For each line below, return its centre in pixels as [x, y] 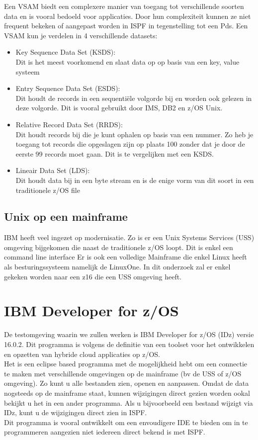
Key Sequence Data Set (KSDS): [66, 52]
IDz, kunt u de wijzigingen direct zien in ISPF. [76, 412]
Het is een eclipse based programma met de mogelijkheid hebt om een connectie [126, 364]
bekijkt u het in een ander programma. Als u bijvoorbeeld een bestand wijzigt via [129, 402]
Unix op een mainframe [66, 217]
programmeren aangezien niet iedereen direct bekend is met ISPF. [105, 432]
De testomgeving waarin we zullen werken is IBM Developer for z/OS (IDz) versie [129, 334]
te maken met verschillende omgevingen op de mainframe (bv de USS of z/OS [123, 373]
